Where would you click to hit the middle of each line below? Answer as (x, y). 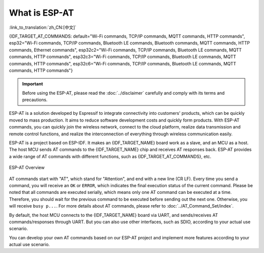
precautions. (35, 100)
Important (33, 84)
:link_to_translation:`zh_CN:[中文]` (43, 27)
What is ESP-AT (42, 13)
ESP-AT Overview (27, 168)
